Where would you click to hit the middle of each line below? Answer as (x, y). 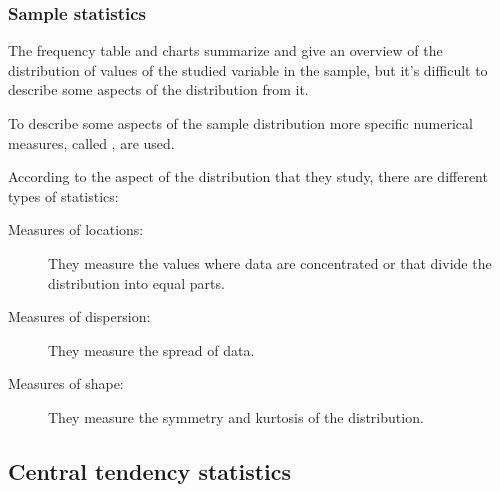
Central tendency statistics (150, 470)
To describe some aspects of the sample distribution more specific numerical (240, 123)
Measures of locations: (76, 229)
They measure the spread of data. (151, 349)
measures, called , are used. (91, 142)
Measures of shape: (66, 383)
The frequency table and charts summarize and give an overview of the (225, 50)
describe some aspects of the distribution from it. (158, 89)
